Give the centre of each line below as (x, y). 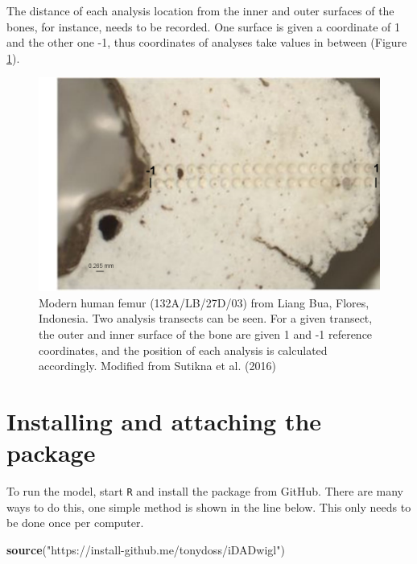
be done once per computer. (75, 523)
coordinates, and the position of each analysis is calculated (183, 350)
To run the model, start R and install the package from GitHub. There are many (205, 491)
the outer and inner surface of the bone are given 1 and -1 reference (206, 334)
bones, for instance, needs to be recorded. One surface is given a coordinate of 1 (204, 26)
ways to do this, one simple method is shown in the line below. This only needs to (209, 506)
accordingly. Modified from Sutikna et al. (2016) (157, 366)
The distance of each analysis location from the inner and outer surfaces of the (200, 10)
